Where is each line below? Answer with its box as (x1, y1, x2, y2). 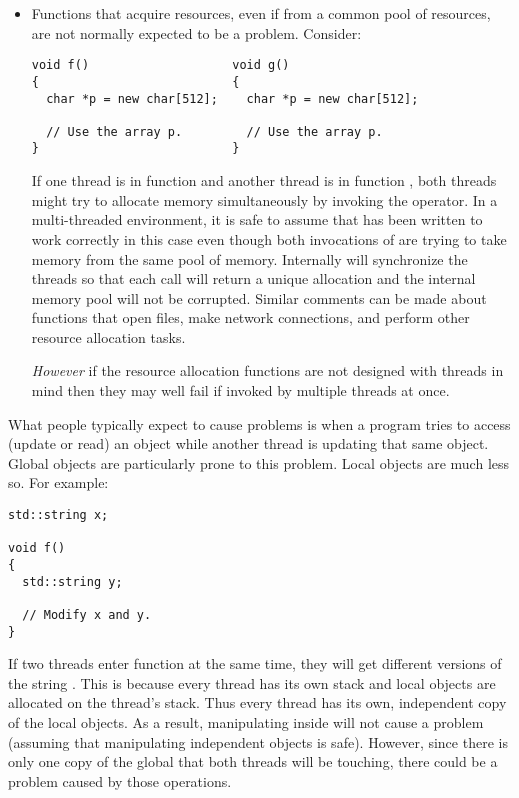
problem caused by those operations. (8, 770, 232, 791)
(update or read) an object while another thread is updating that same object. (8, 433, 489, 454)
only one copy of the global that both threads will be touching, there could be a (8, 751, 498, 772)
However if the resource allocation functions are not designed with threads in (31, 360, 504, 381)
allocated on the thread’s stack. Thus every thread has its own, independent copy (8, 692, 507, 713)
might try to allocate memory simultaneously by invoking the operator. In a (31, 189, 498, 210)
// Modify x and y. (22, 607, 152, 622)
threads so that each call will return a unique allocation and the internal (31, 268, 476, 289)
